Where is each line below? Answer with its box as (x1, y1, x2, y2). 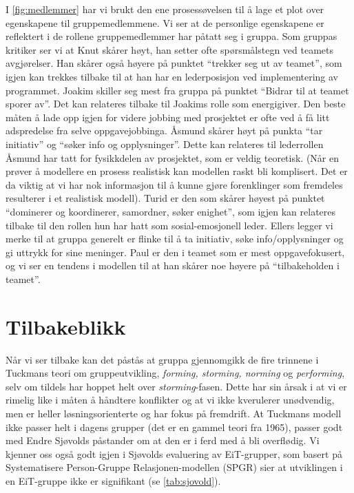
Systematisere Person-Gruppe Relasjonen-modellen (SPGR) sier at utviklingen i (6, 460, 343, 474)
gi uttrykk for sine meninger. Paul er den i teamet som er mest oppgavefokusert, (6, 244, 345, 259)
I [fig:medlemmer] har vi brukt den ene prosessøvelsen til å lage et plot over (6, 2, 324, 16)
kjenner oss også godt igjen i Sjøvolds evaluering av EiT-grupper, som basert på (6, 446, 342, 461)
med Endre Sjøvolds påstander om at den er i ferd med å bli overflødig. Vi (6, 433, 320, 448)
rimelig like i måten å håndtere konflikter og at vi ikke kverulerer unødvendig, (6, 392, 335, 407)
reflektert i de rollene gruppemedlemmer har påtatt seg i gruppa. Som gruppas (6, 29, 337, 43)
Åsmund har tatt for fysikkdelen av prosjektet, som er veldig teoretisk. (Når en (6, 150, 340, 165)
